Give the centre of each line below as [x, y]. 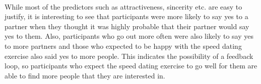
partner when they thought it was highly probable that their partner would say [127, 26]
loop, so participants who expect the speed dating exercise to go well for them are [131, 66]
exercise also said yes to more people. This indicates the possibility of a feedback [129, 56]
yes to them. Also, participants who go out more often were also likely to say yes [129, 36]
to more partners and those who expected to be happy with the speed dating [123, 46]
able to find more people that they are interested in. [85, 75]
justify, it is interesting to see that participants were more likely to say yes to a [126, 16]
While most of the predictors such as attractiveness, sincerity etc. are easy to [123, 6]
